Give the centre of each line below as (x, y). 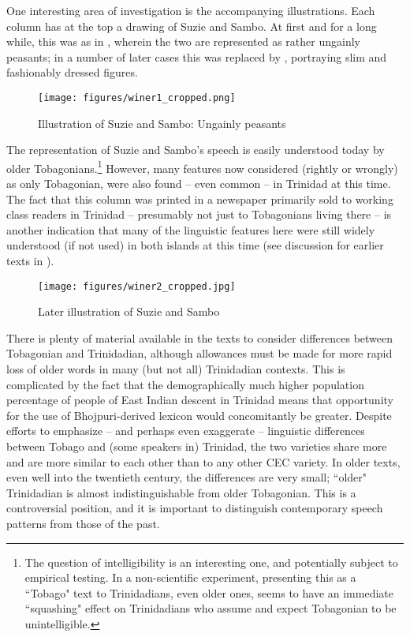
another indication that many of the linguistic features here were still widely (191, 229)
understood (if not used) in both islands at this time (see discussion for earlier (195, 245)
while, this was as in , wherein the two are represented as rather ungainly (183, 41)
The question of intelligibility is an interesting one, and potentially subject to (211, 562)
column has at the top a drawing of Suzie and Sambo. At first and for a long (192, 26)
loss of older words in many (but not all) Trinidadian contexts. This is (176, 369)
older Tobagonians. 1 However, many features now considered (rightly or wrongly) (202, 167)
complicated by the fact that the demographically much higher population (185, 384)
